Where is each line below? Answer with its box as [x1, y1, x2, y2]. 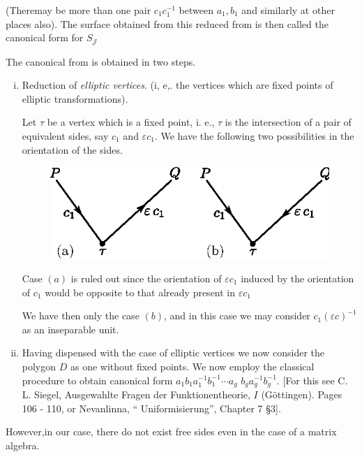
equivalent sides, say [22, 129, 109, 143]
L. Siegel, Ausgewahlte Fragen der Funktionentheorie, [22, 386, 250, 401]
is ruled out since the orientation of [70, 270, 222, 285]
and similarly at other [241, 3, 335, 17]
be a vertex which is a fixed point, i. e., [47, 115, 215, 129]
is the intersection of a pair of [225, 115, 352, 129]
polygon [22, 358, 56, 373]
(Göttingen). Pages [261, 386, 342, 401]
